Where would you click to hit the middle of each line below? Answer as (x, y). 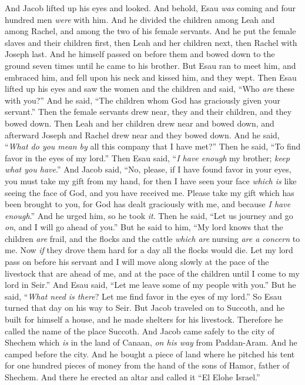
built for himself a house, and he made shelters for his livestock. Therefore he (144, 319)
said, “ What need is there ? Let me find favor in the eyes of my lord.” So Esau (143, 296)
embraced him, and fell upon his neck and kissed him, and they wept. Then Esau (151, 77)
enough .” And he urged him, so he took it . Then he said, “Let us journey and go (149, 215)
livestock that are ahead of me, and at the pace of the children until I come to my (152, 273)
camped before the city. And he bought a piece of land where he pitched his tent (150, 354)
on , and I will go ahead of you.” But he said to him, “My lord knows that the (144, 227)
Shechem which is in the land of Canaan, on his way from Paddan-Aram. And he (151, 342)
